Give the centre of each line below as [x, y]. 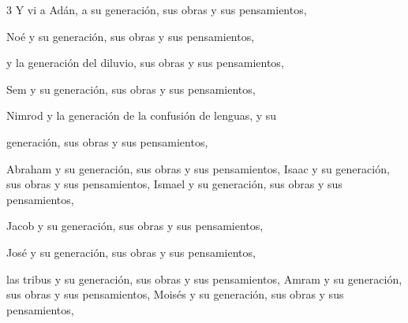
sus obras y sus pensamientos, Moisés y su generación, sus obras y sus [175, 294]
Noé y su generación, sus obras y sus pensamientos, [131, 36]
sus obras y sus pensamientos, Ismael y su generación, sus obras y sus [174, 184]
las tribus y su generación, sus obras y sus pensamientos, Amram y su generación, [204, 278]
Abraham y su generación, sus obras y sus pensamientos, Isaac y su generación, [198, 168]
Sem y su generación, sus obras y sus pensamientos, [131, 89]
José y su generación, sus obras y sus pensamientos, [131, 252]
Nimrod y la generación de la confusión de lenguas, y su [142, 115]
